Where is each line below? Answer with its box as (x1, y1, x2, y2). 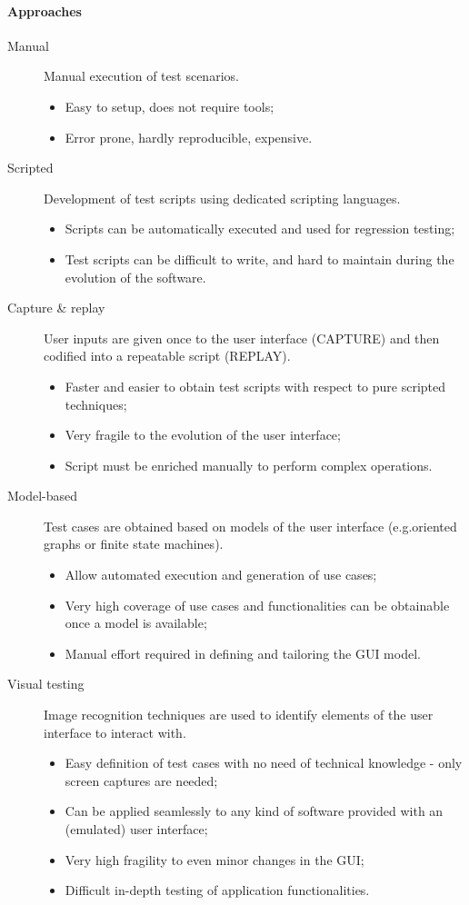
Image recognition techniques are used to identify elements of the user (44, 705, 434, 724)
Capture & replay (7, 298, 105, 317)
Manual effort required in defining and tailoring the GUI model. (65, 643, 421, 662)
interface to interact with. (44, 722, 186, 741)
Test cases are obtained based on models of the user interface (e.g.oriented (44, 516, 457, 535)
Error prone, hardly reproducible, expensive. (65, 127, 313, 146)
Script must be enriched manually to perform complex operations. (65, 455, 433, 474)
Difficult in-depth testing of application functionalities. (65, 880, 370, 900)
